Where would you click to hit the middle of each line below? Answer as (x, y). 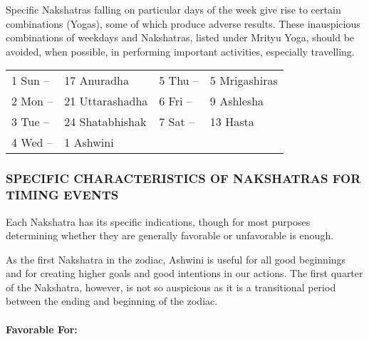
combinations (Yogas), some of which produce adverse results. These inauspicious (183, 23)
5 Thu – (179, 80)
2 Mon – (32, 101)
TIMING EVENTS (62, 195)
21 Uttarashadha (106, 101)
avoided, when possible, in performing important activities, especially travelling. (180, 51)
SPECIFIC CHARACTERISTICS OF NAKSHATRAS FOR (183, 178)
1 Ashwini (89, 142)
